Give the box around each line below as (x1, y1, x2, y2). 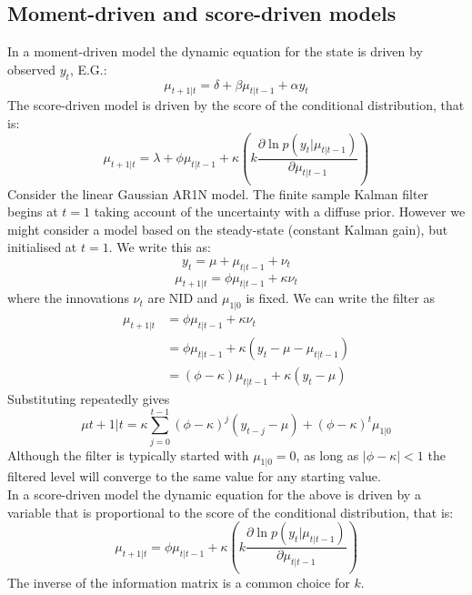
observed (7, 59, 56, 78)
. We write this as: (108, 237, 211, 257)
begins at (7, 202, 58, 221)
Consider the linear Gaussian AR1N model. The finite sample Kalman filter (7, 184, 429, 203)
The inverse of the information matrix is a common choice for (7, 573, 350, 592)
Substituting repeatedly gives (7, 388, 170, 408)
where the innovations (7, 288, 129, 308)
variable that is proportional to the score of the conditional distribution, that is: (7, 502, 454, 521)
